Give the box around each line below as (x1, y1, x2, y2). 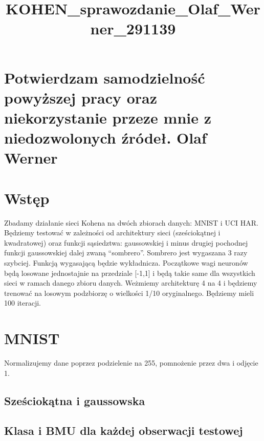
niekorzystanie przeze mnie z (4, 107, 211, 128)
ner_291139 (90, 18, 176, 39)
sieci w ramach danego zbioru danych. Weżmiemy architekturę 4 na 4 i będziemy (4, 277, 257, 288)
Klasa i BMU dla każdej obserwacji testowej (4, 423, 243, 438)
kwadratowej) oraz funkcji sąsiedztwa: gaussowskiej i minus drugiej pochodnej (4, 237, 248, 248)
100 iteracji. (4, 297, 41, 308)
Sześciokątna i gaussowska (4, 392, 145, 408)
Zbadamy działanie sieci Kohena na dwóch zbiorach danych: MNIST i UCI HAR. (4, 217, 258, 228)
